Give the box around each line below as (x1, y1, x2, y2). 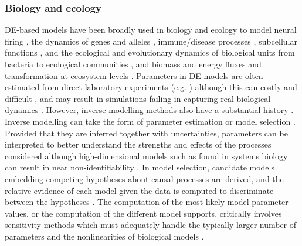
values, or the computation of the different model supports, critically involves (5, 207, 282, 219)
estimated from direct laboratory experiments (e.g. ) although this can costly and (5, 81, 297, 93)
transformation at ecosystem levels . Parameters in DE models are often (5, 69, 263, 81)
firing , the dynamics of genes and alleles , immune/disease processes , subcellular (5, 35, 297, 47)
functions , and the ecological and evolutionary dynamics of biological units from (5, 46, 295, 59)
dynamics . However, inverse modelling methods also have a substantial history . (5, 104, 294, 116)
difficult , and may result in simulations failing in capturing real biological (5, 92, 271, 104)
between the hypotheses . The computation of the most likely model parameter (5, 196, 289, 208)
